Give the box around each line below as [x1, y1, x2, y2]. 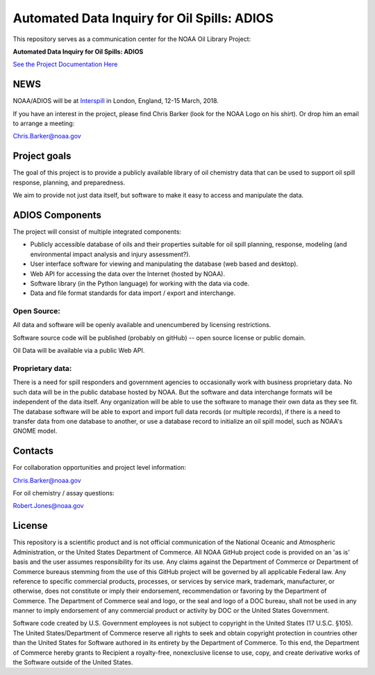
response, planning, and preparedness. [12, 178, 125, 186]
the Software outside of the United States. [12, 658, 133, 667]
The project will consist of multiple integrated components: [12, 228, 182, 236]
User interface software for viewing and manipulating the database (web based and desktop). [30, 260, 299, 268]
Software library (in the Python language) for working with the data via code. [30, 279, 250, 287]
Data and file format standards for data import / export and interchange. [30, 289, 236, 297]
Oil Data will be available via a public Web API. [12, 347, 145, 355]
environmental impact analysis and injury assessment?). [30, 250, 191, 258]
